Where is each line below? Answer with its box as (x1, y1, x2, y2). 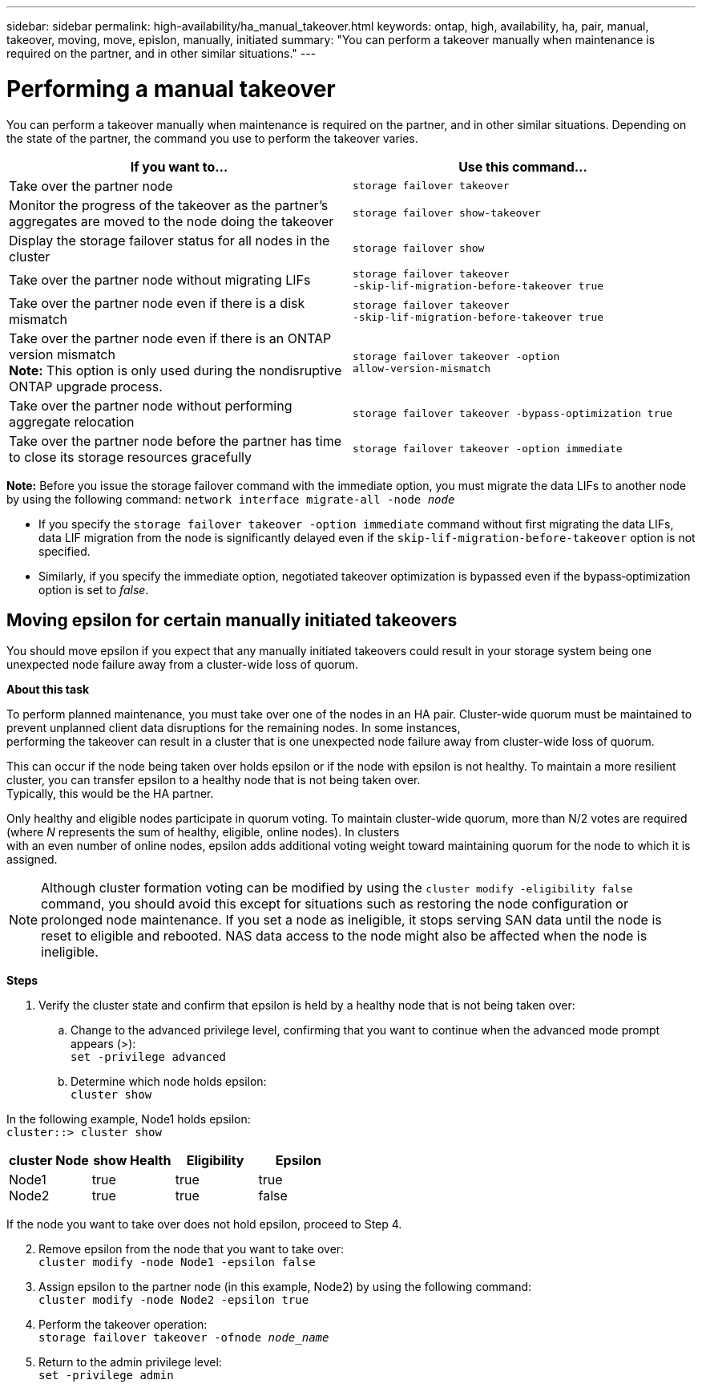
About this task (6, 682, 90, 697)
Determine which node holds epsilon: (71, 1074, 267, 1089)
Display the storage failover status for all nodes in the (9, 232, 330, 249)
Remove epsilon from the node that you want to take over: (38, 1242, 345, 1256)
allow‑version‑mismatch (353, 362, 491, 374)
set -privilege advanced (71, 1050, 226, 1064)
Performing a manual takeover (6, 75, 336, 103)
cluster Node (9, 1152, 89, 1169)
